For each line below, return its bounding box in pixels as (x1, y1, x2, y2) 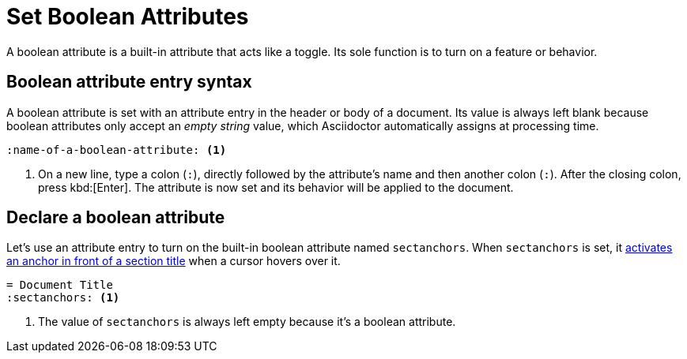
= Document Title (6, 279, 113, 292)
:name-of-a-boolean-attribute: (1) (6, 143, 227, 156)
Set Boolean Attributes (6, 3, 249, 30)
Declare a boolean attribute (6, 208, 225, 228)
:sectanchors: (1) (6, 291, 120, 305)
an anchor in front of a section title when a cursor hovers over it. (6, 254, 341, 268)
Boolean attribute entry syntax (6, 72, 252, 92)
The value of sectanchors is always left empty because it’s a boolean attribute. (38, 315, 456, 329)
